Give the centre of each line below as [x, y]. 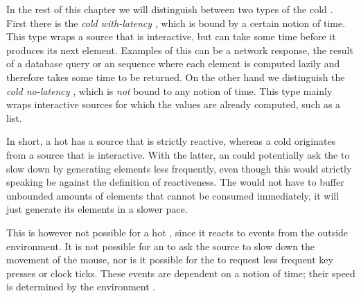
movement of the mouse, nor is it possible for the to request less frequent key [170, 260]
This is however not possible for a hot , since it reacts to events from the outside [177, 232]
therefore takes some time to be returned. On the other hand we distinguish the [176, 77]
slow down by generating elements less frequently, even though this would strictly [179, 168]
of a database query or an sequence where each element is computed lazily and [173, 63]
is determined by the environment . [81, 287]
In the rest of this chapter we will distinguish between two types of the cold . [170, 9]
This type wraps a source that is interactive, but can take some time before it [171, 36]
